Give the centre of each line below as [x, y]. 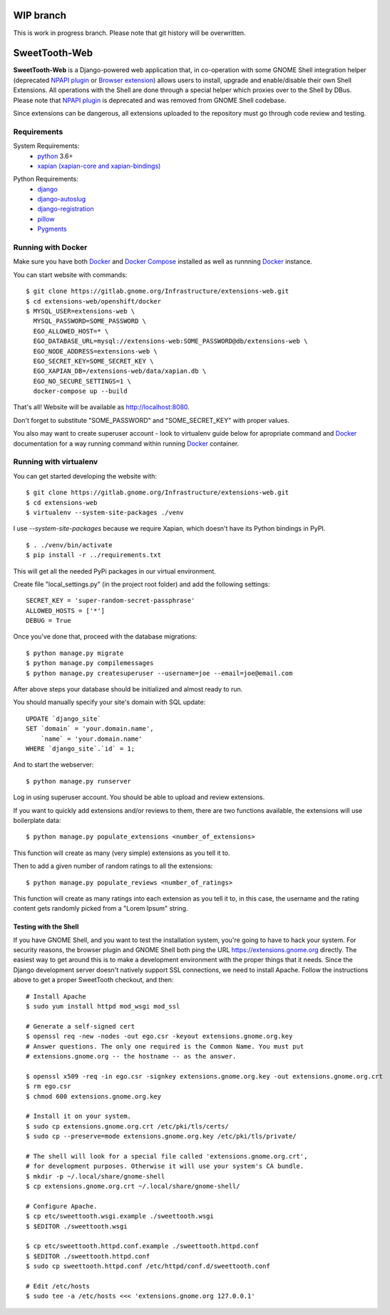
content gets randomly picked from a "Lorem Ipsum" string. [101, 909]
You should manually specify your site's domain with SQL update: [109, 702]
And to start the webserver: [53, 765]
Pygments [52, 229]
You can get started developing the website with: [85, 476]
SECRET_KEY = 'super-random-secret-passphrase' [111, 601]
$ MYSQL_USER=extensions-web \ [81, 311]
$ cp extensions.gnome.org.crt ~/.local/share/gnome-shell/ [133, 1186]
